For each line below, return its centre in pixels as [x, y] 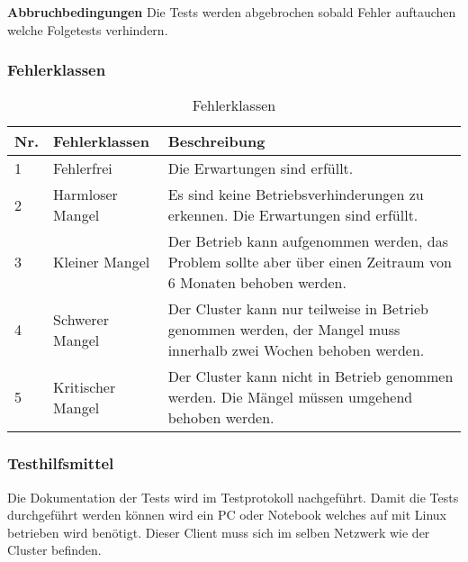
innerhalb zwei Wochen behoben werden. [296, 350]
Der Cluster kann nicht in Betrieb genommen [310, 376]
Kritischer [85, 386]
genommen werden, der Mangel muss [284, 330]
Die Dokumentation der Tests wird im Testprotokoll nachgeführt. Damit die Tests [233, 497]
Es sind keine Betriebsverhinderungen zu [296, 195]
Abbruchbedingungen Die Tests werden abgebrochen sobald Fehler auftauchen [232, 12]
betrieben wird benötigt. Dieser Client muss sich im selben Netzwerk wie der [219, 532]
